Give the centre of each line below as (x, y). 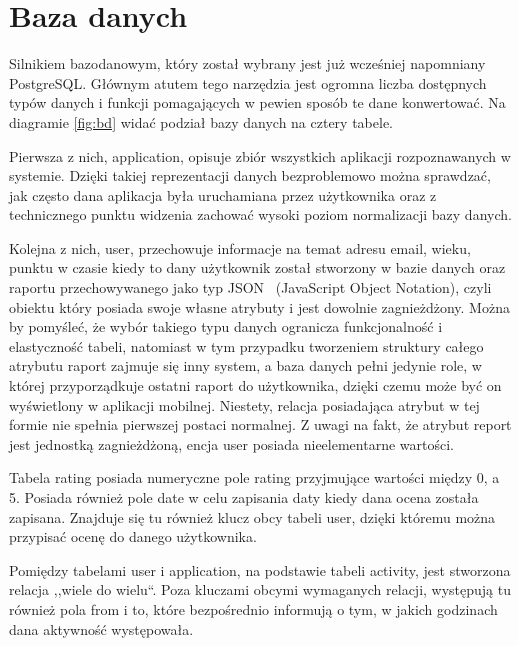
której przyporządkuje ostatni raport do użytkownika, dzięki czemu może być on (255, 385)
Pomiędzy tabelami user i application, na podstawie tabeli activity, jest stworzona (260, 569)
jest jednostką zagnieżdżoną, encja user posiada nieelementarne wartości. (231, 443)
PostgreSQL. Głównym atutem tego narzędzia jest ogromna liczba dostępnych (248, 82)
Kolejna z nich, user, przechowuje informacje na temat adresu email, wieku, (240, 247)
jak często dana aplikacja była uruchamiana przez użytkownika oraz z (223, 194)
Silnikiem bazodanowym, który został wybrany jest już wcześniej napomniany (247, 63)
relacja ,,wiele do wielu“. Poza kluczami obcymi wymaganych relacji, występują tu (260, 589)
